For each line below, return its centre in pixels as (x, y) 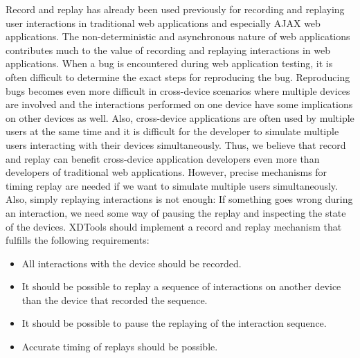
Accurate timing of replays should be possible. (120, 347)
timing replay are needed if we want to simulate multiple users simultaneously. (172, 185)
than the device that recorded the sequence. (115, 299)
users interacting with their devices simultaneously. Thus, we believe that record (176, 144)
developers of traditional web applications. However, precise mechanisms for (166, 172)
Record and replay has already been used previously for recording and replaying (175, 9)
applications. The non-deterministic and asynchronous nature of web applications (178, 36)
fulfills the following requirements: (78, 240)
